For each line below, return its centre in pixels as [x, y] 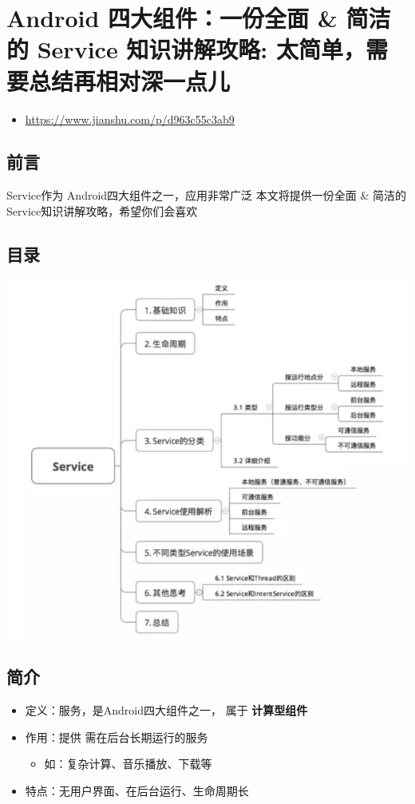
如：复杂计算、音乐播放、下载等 [128, 764]
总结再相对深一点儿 [130, 80]
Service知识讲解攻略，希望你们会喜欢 [102, 210]
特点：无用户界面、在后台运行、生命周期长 [137, 790]
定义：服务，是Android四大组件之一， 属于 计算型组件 [166, 710]
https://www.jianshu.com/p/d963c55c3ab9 [130, 119]
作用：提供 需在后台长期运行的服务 [117, 737]
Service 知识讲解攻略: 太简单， [202, 49]
